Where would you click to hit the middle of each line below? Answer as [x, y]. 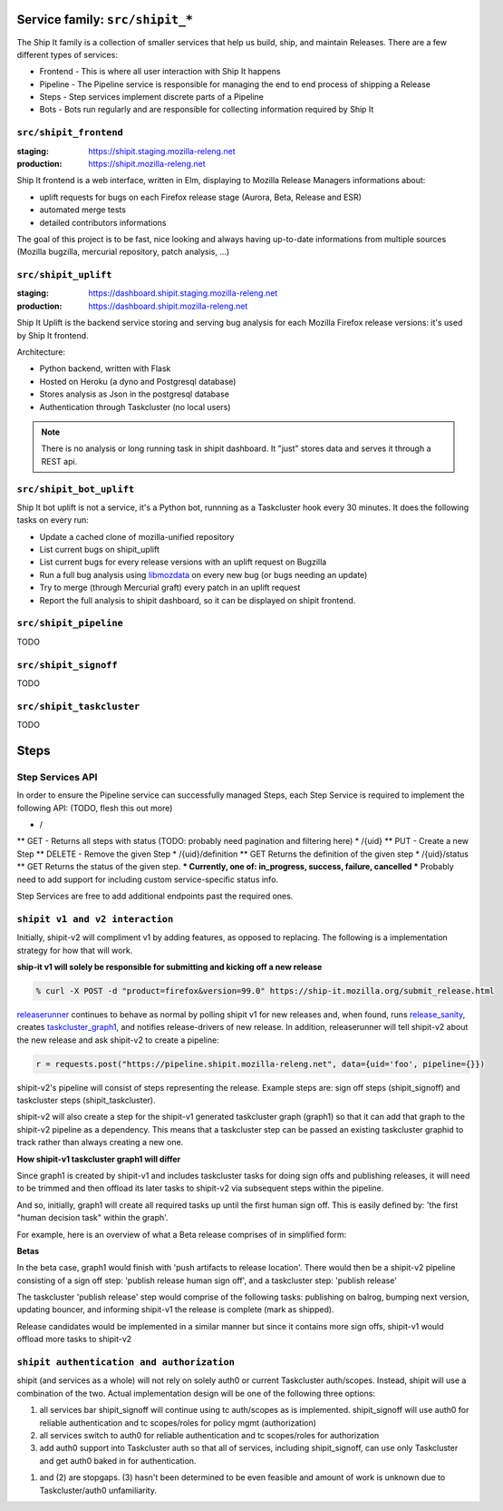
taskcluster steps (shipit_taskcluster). [86, 1100]
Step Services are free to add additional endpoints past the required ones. [155, 896]
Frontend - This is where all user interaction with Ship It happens [160, 72]
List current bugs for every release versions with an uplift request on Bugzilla [183, 562]
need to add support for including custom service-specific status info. [148, 879]
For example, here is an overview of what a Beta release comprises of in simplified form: [182, 1234]
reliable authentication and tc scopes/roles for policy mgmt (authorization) [178, 1423]
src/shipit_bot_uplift [76, 489]
